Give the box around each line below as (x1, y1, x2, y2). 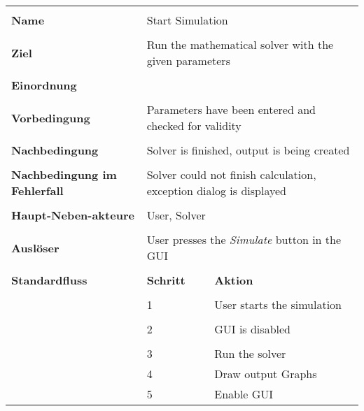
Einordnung (11, 77, 77, 93)
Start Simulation (146, 12, 228, 28)
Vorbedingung (11, 109, 90, 126)
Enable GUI (214, 386, 274, 402)
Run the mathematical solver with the (146, 36, 334, 52)
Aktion (214, 272, 253, 288)
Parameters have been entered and (146, 101, 316, 117)
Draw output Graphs (214, 366, 317, 382)
